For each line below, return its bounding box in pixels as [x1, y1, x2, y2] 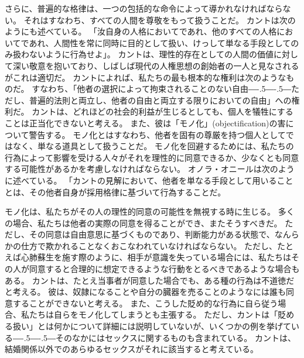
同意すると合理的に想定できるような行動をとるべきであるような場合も [29, 263, 300, 275]
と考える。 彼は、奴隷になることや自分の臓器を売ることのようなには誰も [5, 285, 286, 298]
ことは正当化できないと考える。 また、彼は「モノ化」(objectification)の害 [5, 116, 286, 129]
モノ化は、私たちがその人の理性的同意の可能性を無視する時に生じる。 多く [5, 205, 295, 218]
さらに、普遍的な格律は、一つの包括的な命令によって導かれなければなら [5, 2, 283, 14]
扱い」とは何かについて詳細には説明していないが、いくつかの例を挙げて [12, 320, 291, 332]
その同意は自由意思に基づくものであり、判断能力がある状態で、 [29, 228, 275, 240]
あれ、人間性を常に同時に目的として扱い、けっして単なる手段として [29, 36, 291, 49]
